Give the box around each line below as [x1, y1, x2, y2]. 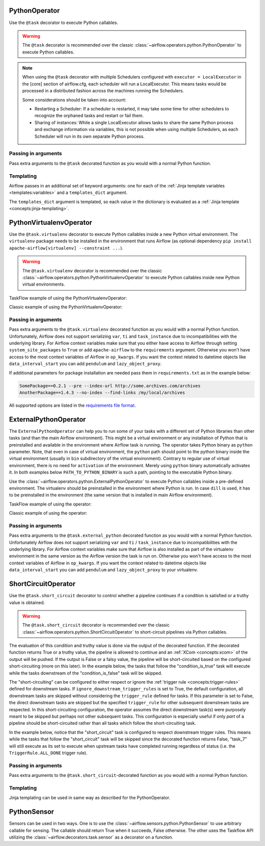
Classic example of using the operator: [9, 510, 87, 516]
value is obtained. [9, 599, 45, 606]
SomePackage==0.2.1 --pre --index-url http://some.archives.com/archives [19, 383, 201, 389]
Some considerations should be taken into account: [22, 97, 127, 103]
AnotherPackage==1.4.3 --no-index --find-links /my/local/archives [19, 390, 185, 395]
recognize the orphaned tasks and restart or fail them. [34, 113, 144, 119]
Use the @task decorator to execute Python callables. [9, 20, 118, 26]
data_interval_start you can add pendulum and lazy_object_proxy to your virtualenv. [9, 567, 198, 573]
